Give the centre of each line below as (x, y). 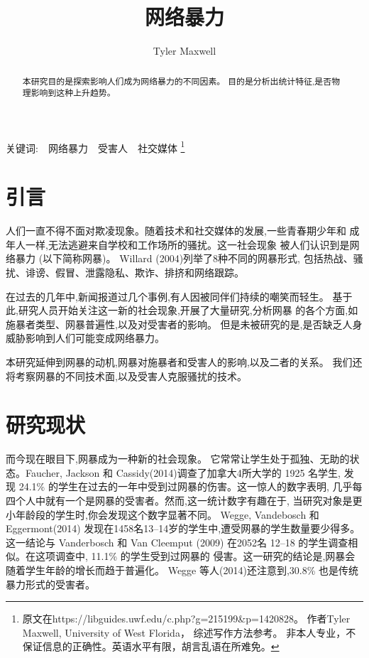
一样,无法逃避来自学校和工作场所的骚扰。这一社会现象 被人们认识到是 (187, 244)
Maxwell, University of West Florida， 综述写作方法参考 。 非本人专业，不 (189, 632)
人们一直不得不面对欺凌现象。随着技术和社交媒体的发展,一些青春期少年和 (176, 231)
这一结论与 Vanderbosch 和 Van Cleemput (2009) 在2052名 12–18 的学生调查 (177, 542)
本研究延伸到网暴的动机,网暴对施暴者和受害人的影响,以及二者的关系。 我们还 (184, 361)
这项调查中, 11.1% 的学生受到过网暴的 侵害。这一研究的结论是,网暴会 (195, 556)
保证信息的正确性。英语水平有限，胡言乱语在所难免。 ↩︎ (151, 646)
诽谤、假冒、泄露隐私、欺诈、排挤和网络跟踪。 (134, 272)
